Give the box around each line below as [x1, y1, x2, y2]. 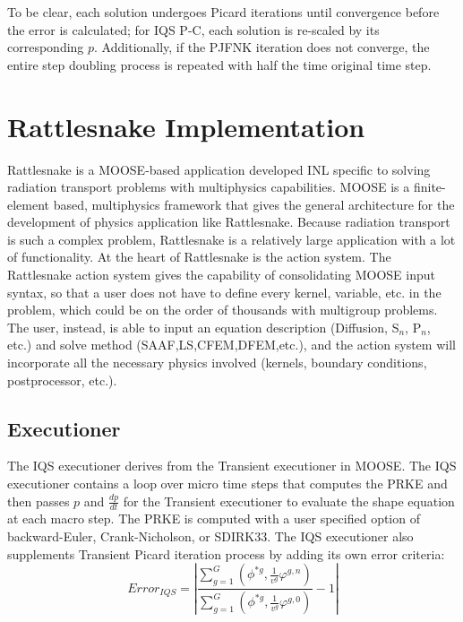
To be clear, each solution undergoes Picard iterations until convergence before [7, 3, 440, 21]
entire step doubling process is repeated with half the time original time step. [7, 55, 432, 73]
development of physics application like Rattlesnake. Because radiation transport [7, 212, 450, 231]
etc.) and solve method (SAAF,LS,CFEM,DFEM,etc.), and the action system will [7, 335, 456, 354]
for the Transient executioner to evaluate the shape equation [123, 491, 455, 510]
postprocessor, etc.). [7, 370, 117, 389]
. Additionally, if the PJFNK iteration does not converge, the [94, 38, 430, 56]
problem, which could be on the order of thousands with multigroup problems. [7, 300, 438, 319]
